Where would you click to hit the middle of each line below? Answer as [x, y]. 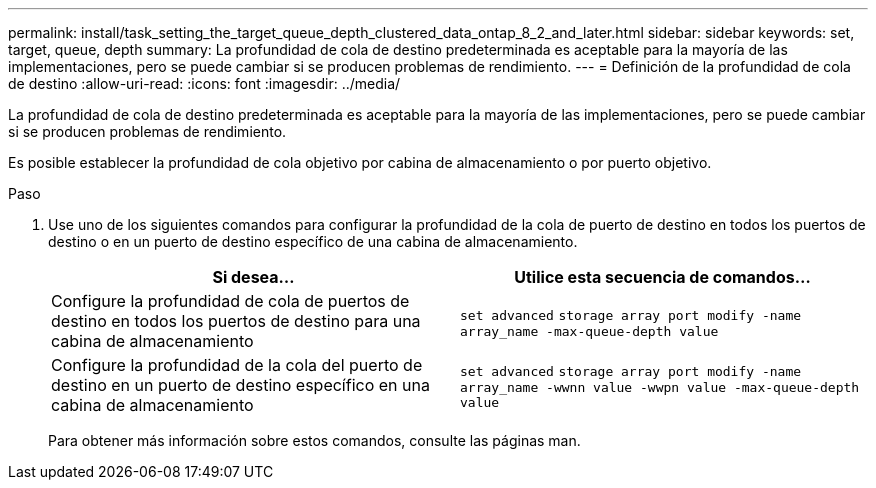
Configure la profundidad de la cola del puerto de [237, 365]
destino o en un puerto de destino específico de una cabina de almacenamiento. [313, 241]
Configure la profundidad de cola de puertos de [230, 301]
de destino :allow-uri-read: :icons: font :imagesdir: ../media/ [204, 83]
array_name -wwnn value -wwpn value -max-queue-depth [660, 387]
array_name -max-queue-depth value [589, 331]
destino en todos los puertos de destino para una [236, 321]
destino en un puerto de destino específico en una [240, 385]
